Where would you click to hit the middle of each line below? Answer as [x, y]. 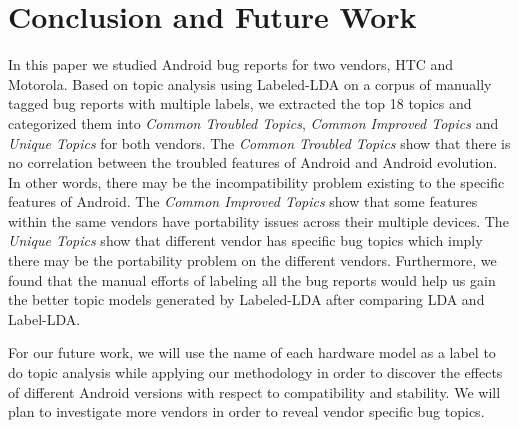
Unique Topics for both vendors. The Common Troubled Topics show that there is [259, 142]
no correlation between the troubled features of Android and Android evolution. [253, 162]
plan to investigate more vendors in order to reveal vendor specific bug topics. [246, 411]
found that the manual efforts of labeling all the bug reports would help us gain [252, 279]
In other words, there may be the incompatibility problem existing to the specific [256, 181]
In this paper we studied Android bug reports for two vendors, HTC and [231, 64]
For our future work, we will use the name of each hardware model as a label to [252, 352]
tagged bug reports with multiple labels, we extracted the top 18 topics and [240, 103]
